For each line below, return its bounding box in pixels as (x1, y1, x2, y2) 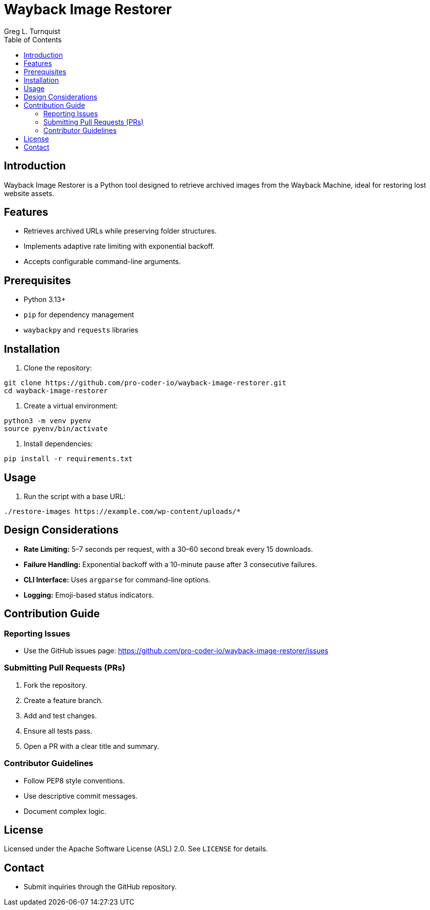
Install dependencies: (24, 439, 93, 448)
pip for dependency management (24, 310, 134, 319)
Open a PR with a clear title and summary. (24, 741, 160, 750)
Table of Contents (4, 35, 62, 44)
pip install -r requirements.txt (4, 455, 133, 463)
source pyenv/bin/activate (4, 425, 108, 433)
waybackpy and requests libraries (24, 326, 138, 335)
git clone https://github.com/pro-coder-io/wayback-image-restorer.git (4, 379, 287, 387)
